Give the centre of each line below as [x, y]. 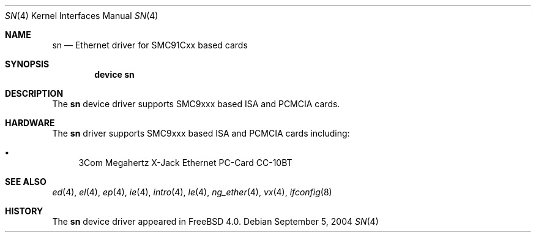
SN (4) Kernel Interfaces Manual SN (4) [82, 16]
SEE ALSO [26, 182]
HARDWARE [30, 123]
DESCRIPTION [34, 93]
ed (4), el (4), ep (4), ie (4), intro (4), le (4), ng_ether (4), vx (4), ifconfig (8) [192, 192]
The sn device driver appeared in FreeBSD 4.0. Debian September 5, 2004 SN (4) [215, 221]
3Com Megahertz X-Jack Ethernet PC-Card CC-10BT [185, 163]
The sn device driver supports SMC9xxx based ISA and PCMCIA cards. [196, 104]
